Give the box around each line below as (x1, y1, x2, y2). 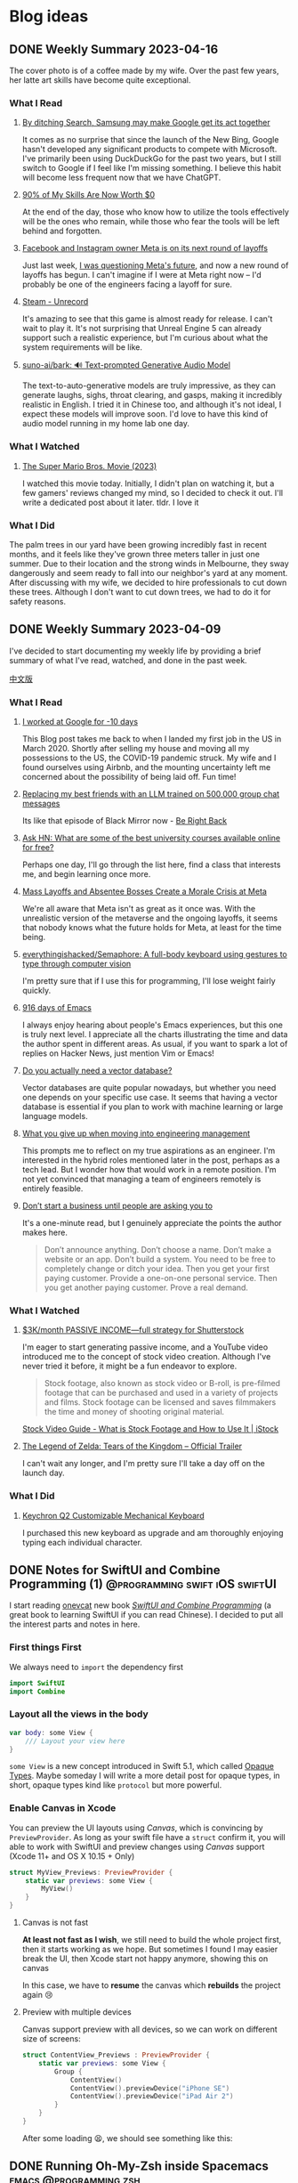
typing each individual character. (21, 1537, 142, 1547)
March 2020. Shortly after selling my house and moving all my (21, 743, 250, 753)
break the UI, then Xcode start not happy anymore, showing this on (21, 1953, 269, 1964)
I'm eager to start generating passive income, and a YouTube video (21, 1342, 269, 1352)
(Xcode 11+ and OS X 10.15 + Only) (9, 1850, 135, 1862)
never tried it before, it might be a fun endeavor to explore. (21, 1360, 238, 1372)
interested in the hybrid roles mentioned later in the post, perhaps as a (21, 1155, 280, 1165)
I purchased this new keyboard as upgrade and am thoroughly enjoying (21, 1527, 284, 1538)
